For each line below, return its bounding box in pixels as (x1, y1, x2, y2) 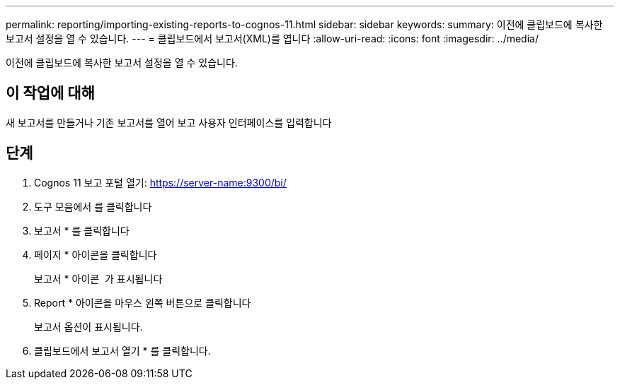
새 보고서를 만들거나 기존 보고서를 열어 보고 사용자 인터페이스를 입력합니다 (6, 116, 332, 129)
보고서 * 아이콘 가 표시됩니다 (34, 272, 163, 285)
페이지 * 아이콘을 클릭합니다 (34, 248, 157, 261)
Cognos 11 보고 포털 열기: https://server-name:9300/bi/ (34, 176, 287, 189)
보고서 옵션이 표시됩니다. (34, 320, 143, 333)
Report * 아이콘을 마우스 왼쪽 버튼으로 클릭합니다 (34, 296, 251, 309)
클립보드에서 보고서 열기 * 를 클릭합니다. (34, 344, 211, 357)
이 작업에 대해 (6, 84, 95, 102)
